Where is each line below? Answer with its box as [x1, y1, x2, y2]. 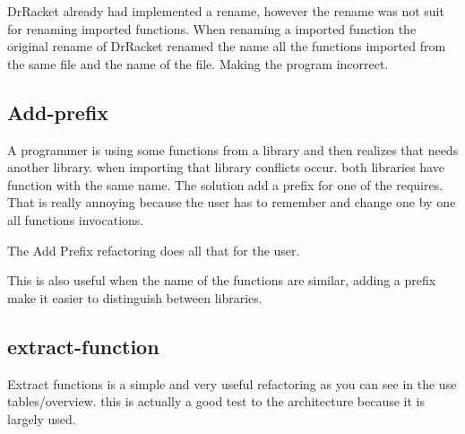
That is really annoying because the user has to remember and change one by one [7, 193, 456, 212]
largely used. [7, 409, 76, 428]
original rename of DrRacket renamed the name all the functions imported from [7, 37, 446, 56]
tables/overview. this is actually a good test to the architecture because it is [7, 392, 426, 411]
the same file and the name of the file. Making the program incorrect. [7, 54, 389, 73]
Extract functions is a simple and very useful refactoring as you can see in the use [7, 374, 457, 393]
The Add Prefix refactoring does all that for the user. [7, 240, 300, 259]
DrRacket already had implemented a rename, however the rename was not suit [7, 2, 444, 20]
